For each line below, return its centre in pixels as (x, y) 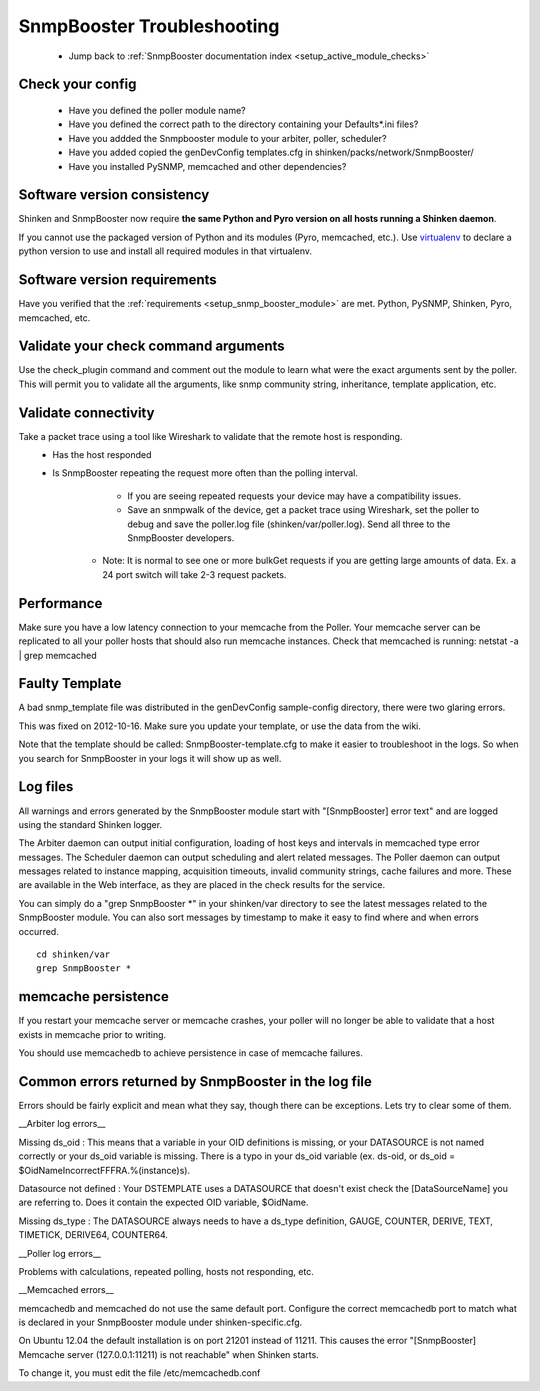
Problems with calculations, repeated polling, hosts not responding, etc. (166, 1271)
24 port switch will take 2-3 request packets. (194, 574)
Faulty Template (70, 683)
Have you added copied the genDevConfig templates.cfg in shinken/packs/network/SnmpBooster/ (271, 152)
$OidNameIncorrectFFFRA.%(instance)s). (104, 1170)
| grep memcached (57, 655)
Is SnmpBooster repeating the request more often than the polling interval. (205, 473)
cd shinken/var (73, 954)
